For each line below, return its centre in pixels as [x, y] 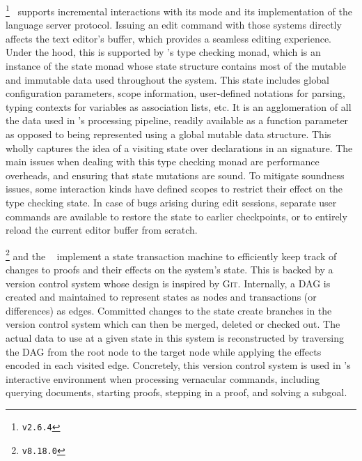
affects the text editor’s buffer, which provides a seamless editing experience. [169, 38]
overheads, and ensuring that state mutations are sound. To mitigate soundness [175, 175]
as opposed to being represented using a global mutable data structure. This [168, 134]
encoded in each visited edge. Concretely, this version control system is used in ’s [178, 365]
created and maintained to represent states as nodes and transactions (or [161, 297]
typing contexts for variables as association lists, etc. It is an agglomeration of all [179, 106]
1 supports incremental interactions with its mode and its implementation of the [179, 10]
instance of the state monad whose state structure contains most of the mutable [176, 66]
